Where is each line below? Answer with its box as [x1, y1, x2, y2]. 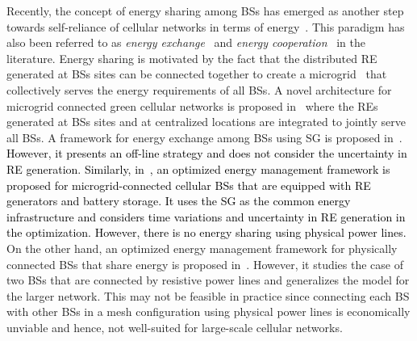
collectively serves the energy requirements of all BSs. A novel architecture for [6, 81, 392, 98]
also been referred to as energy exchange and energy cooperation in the [6, 34, 365, 51]
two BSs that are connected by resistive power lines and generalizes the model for [6, 272, 410, 288]
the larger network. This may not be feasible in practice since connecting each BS [6, 287, 410, 304]
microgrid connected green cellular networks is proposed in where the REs [6, 97, 378, 114]
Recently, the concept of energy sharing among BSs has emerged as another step [6, 2, 404, 19]
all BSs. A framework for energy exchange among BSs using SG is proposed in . [6, 128, 402, 145]
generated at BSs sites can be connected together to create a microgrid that [6, 65, 387, 82]
